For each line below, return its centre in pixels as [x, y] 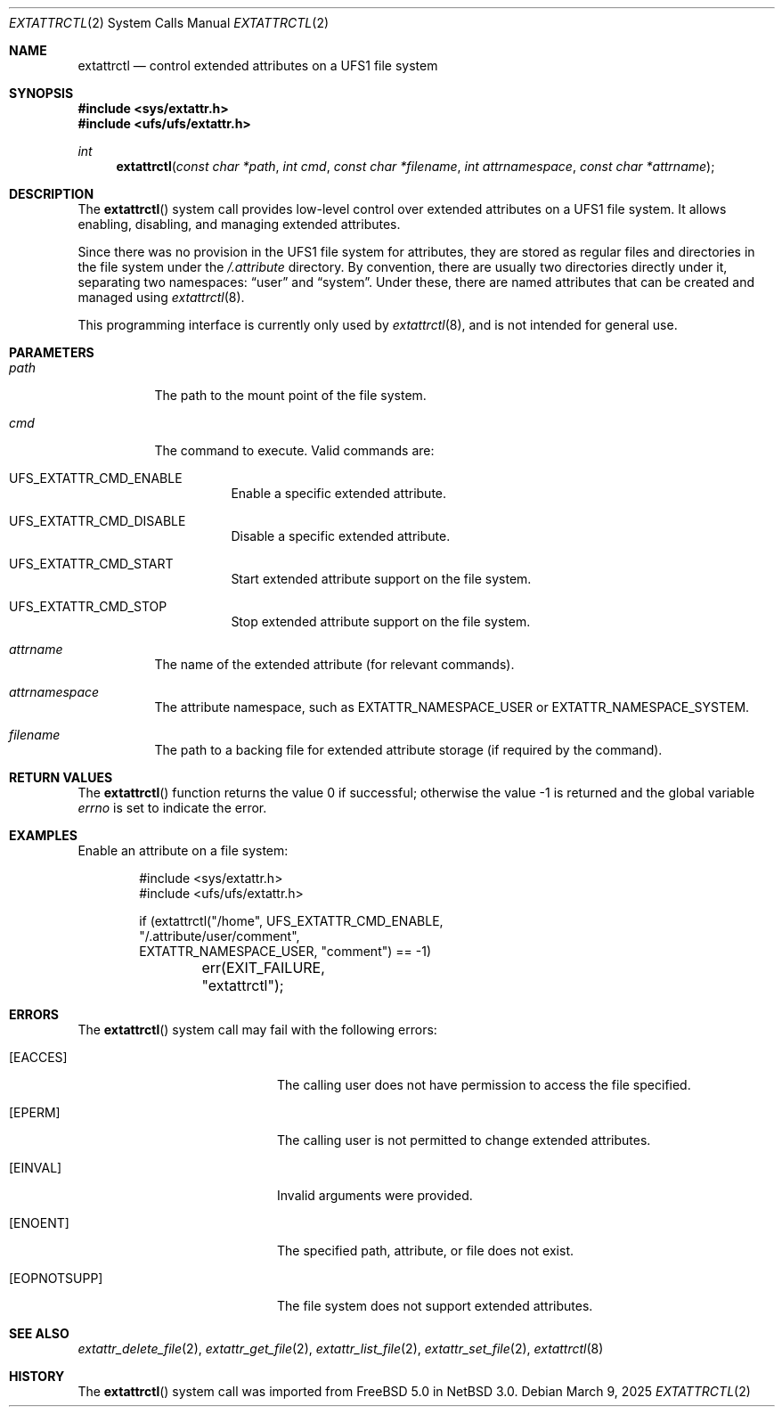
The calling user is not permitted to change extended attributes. [464, 1140]
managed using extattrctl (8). [161, 297]
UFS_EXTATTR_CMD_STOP [88, 606]
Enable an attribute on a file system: [183, 850]
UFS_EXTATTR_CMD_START [91, 564]
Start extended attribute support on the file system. [381, 579]
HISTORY [37, 1376]
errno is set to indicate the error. [172, 808]
